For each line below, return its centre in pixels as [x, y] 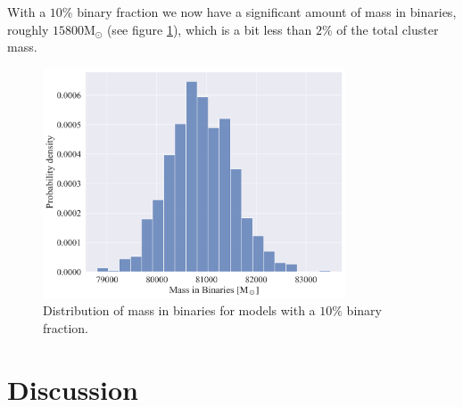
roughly [28, 29]
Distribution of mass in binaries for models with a [179, 310]
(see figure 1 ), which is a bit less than [209, 29]
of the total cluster [388, 29]
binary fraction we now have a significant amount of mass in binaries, [267, 12]
